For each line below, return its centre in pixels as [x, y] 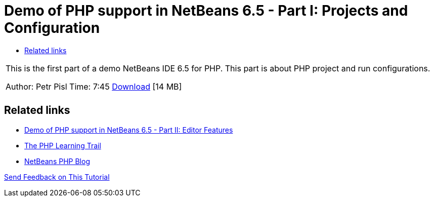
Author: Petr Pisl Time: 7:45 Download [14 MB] [94, 86]
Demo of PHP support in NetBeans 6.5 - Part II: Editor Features [129, 130]
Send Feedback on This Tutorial [57, 177]
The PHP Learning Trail [63, 145]
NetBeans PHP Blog [57, 161]
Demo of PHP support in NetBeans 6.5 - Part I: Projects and [206, 11]
